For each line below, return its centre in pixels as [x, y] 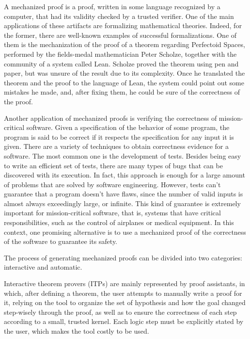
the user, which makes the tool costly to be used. [77, 331]
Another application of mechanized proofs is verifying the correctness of [110, 118]
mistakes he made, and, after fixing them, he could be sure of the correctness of [122, 92]
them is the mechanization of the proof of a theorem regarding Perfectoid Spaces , [125, 44]
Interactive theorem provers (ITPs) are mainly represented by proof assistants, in [125, 283]
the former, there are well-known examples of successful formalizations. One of [120, 35]
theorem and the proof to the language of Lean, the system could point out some [124, 82]
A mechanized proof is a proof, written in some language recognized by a [112, 6]
